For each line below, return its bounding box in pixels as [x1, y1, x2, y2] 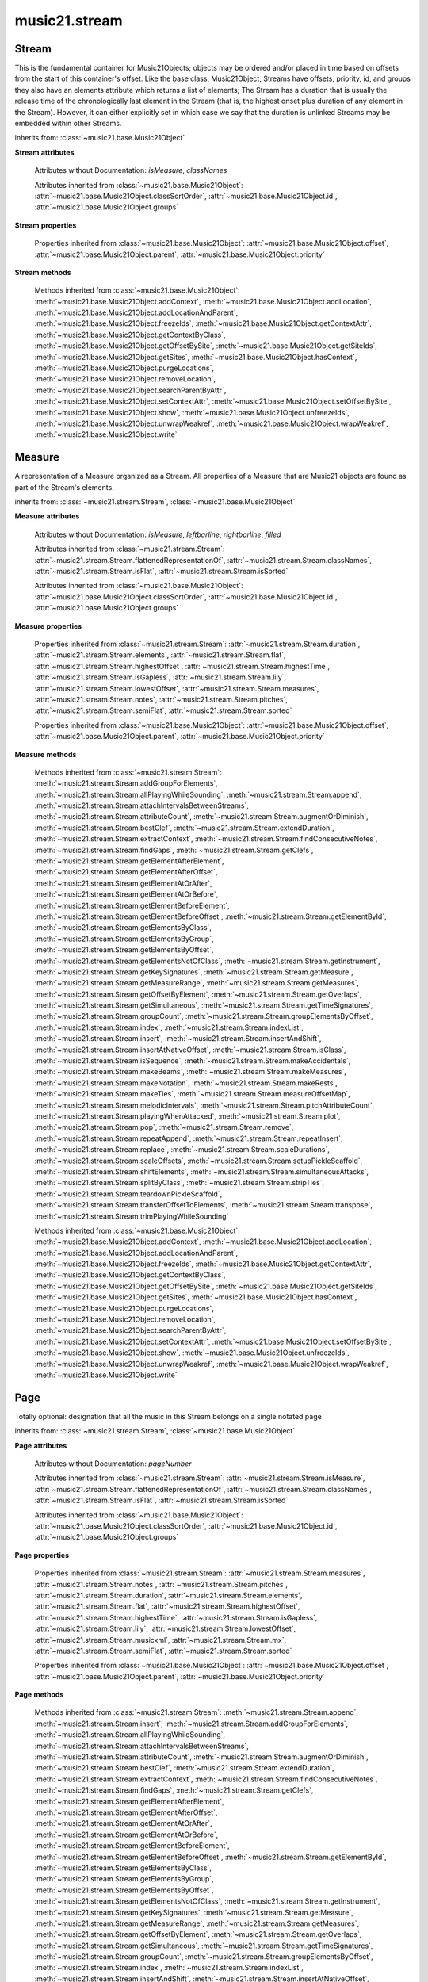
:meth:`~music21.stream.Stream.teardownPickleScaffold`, [34, 1189, 223, 1199]
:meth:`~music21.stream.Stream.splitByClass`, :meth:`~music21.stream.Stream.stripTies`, [34, 1178, 325, 1188]
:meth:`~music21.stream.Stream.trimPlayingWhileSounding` [34, 1211, 229, 1221]
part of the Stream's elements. [14, 482, 114, 492]
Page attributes [14, 1441, 67, 1450]
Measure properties [14, 621, 82, 630]
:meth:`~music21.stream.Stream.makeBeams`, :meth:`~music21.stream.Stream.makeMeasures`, [34, 1067, 346, 1077]
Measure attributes [14, 511, 80, 521]
